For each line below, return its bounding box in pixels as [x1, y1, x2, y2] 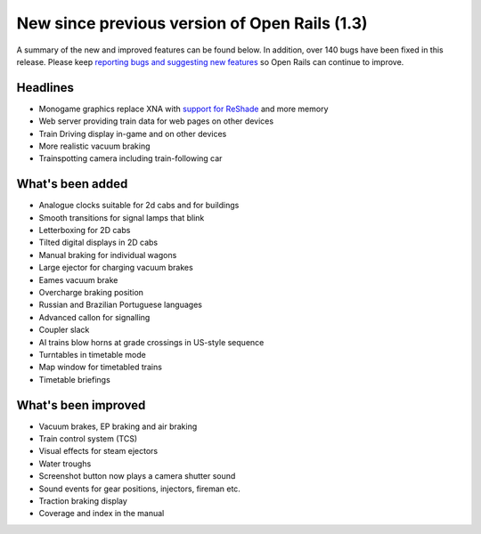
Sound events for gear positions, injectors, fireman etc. [38, 483, 240, 494]
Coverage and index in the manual [38, 508, 165, 519]
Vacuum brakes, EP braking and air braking [38, 421, 198, 432]
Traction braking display [38, 496, 128, 506]
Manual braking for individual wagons [38, 249, 177, 260]
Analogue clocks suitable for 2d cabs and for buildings [38, 200, 240, 211]
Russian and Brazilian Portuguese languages [38, 299, 202, 311]
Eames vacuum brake [38, 274, 118, 285]
